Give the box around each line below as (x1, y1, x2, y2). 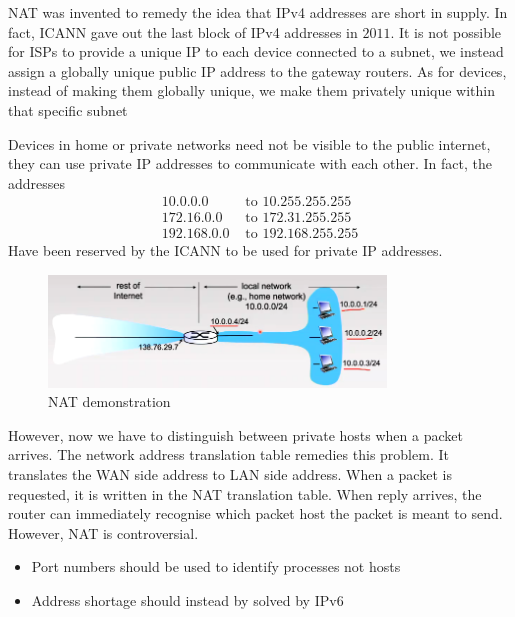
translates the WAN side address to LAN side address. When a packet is (8, 463, 452, 484)
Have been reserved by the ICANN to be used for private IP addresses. (8, 240, 443, 261)
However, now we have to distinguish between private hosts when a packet (8, 424, 463, 445)
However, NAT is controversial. (8, 522, 199, 543)
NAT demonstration (48, 391, 171, 412)
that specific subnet (8, 99, 128, 120)
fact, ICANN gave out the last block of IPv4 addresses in (8, 21, 358, 42)
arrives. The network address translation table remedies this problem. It (8, 444, 449, 465)
